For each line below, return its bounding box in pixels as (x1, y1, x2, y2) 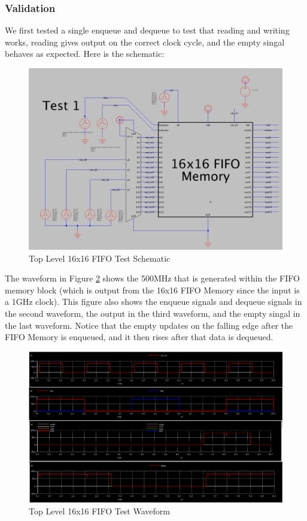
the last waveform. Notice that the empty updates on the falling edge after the (5, 319, 293, 331)
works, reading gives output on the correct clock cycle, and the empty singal (5, 35, 285, 48)
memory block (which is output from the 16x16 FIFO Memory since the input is (5, 283, 300, 296)
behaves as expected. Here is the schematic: (5, 47, 165, 60)
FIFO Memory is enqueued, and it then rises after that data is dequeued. (5, 331, 273, 343)
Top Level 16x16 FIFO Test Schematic (29, 252, 171, 264)
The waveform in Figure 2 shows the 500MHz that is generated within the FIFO (5, 272, 300, 284)
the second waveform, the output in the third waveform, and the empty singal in (5, 307, 300, 320)
